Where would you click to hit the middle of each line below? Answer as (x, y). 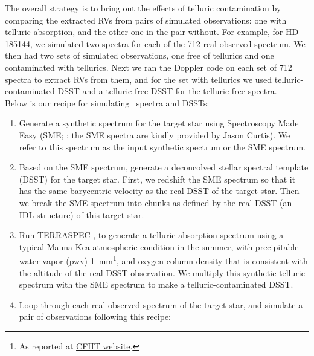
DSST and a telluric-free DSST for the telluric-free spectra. (167, 91)
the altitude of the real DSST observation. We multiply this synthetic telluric (162, 272)
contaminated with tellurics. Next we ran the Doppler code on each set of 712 (149, 67)
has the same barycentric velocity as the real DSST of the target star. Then (159, 191)
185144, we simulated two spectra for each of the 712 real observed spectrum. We (155, 43)
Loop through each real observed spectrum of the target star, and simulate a (161, 304)
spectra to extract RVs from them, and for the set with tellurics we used (139, 79)
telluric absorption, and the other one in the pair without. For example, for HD (152, 32)
